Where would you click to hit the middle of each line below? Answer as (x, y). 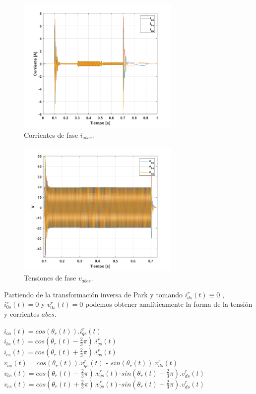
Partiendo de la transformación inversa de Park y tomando (94, 294)
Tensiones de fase (50, 278)
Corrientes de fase (51, 135)
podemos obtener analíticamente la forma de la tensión (169, 304)
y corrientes (22, 314)
